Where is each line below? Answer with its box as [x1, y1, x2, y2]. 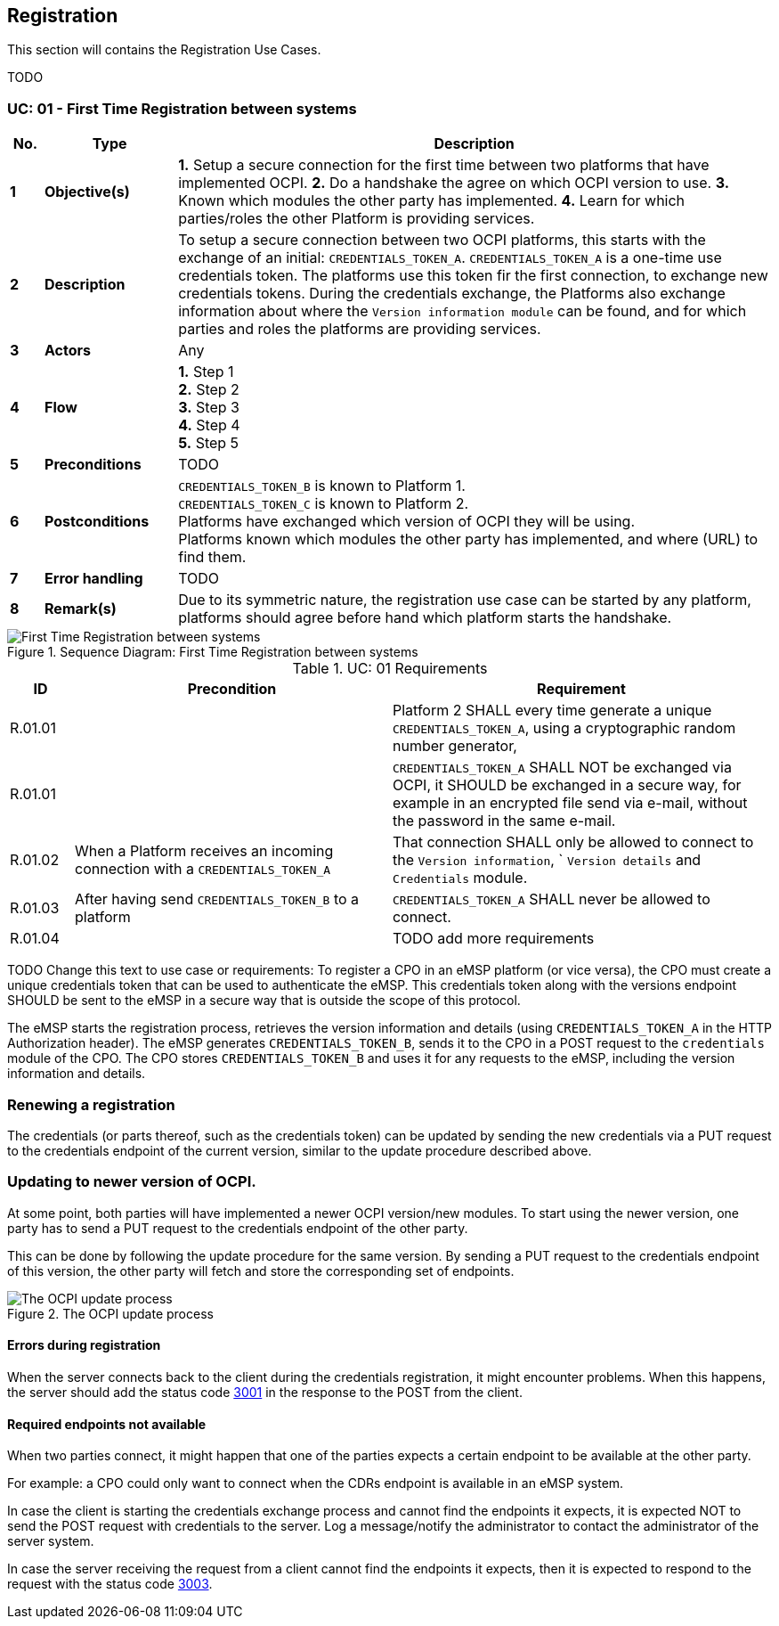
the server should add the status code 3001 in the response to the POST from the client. [7, 1384, 523, 1400]
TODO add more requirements [392, 929, 595, 948]
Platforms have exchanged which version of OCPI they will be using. [178, 512, 636, 531]
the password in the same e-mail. [392, 812, 616, 830]
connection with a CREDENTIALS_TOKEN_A [74, 860, 331, 878]
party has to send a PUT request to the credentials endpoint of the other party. [7, 1220, 468, 1236]
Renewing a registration [7, 1095, 175, 1114]
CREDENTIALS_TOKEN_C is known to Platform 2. [178, 494, 469, 513]
